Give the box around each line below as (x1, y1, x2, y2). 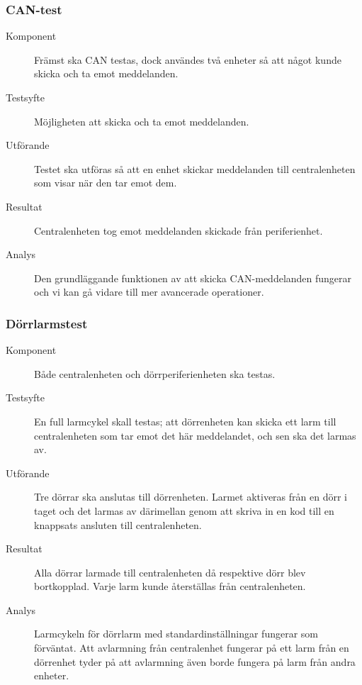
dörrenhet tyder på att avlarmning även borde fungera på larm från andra (34, 654, 356, 669)
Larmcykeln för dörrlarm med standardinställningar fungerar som (34, 626, 319, 641)
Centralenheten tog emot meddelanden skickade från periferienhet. (34, 223, 323, 238)
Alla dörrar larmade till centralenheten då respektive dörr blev (34, 564, 306, 579)
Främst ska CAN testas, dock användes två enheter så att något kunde (34, 52, 341, 67)
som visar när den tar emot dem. (34, 175, 177, 190)
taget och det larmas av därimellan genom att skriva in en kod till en (34, 503, 334, 518)
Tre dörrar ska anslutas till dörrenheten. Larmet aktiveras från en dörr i (34, 489, 347, 504)
